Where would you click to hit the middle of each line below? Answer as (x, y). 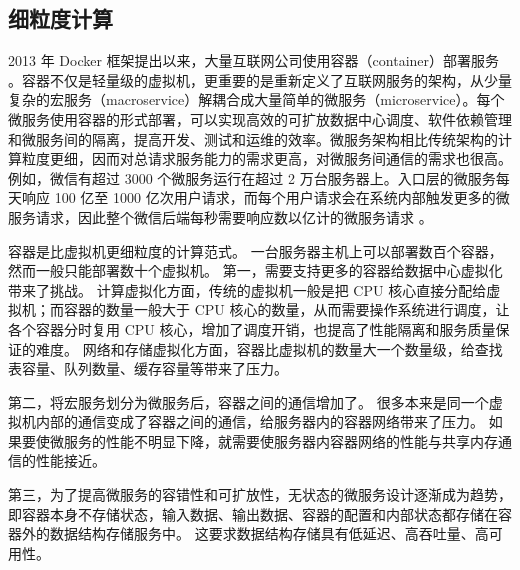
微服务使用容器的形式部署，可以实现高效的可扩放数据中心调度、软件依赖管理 (260, 118)
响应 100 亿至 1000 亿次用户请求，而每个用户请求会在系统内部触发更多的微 (265, 197)
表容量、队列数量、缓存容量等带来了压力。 (148, 368)
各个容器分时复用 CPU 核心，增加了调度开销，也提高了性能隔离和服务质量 (252, 328)
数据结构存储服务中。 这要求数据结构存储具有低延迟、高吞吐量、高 (269, 533)
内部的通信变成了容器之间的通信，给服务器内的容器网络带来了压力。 (259, 421)
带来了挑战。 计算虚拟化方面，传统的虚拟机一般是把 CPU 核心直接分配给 (247, 289)
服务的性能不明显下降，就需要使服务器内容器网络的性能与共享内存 (280, 440)
